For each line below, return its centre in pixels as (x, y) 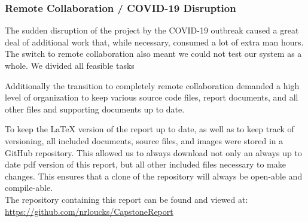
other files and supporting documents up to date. (95, 109)
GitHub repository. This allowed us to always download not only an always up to (153, 152)
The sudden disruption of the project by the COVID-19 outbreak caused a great (152, 30)
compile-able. (29, 188)
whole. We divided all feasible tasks (70, 65)
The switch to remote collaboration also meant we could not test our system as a (153, 54)
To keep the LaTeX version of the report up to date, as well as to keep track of (150, 129)
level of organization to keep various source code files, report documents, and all (152, 97)
